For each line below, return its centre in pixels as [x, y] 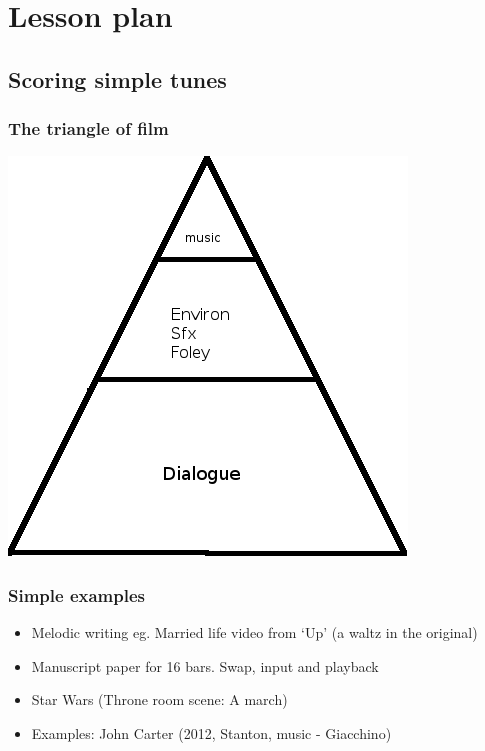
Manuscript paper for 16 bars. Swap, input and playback [205, 665]
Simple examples [76, 594]
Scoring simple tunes [117, 78]
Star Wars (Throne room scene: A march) [159, 699]
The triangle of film [88, 128]
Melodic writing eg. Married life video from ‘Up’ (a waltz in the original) [254, 632]
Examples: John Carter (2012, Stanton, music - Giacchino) [211, 732]
